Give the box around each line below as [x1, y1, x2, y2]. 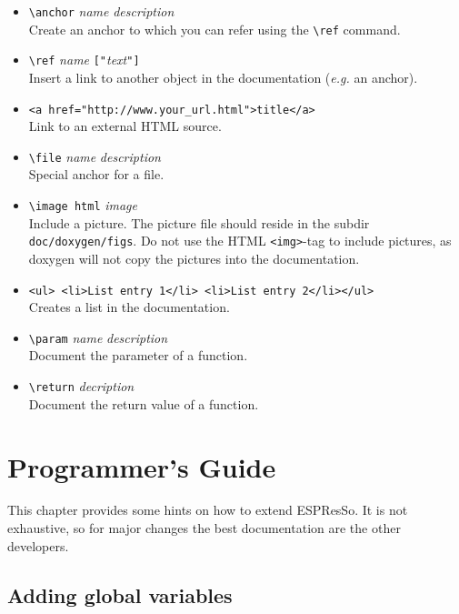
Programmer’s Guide [7, 448, 276, 485]
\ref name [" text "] [28, 50, 140, 69]
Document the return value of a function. [28, 394, 259, 413]
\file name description [28, 146, 161, 166]
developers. [7, 536, 69, 555]
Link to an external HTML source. [28, 116, 222, 136]
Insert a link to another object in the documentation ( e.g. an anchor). [28, 67, 418, 86]
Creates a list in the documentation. [28, 297, 230, 317]
